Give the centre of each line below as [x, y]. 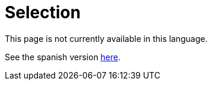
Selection [43, 12]
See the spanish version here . [63, 57]
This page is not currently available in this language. [106, 38]
